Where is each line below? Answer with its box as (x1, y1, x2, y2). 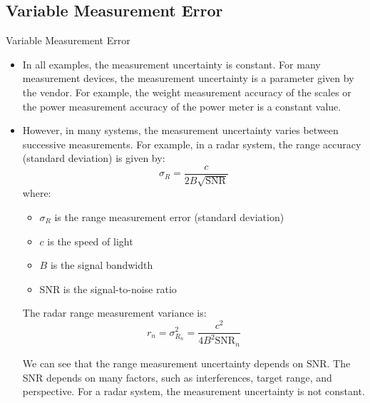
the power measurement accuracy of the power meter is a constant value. (22, 98, 341, 113)
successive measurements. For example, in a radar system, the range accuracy (22, 136, 361, 151)
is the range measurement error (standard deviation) (54, 210, 284, 224)
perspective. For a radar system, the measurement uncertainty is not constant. (22, 384, 365, 399)
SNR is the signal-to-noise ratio (39, 281, 177, 296)
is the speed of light (47, 233, 133, 248)
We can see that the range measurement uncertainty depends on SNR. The (22, 355, 351, 370)
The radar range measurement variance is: (22, 305, 207, 320)
